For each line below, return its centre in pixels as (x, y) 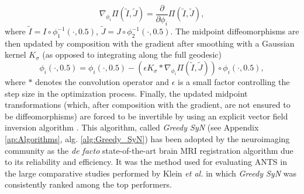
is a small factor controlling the (234, 82)
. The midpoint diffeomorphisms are (235, 31)
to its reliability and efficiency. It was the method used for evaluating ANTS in (146, 162)
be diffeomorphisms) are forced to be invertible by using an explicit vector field (146, 116)
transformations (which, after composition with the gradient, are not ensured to (148, 105)
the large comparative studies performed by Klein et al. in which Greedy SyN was (151, 173)
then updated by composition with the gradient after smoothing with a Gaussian (150, 43)
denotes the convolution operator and (102, 82)
